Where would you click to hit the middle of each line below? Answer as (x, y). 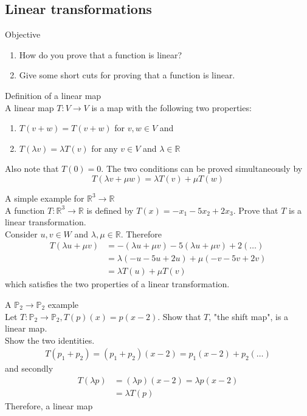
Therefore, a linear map (49, 406)
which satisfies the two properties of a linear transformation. (117, 284)
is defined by (110, 210)
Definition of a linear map (53, 95)
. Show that (179, 316)
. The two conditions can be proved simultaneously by (202, 169)
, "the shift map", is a (249, 316)
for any (105, 148)
